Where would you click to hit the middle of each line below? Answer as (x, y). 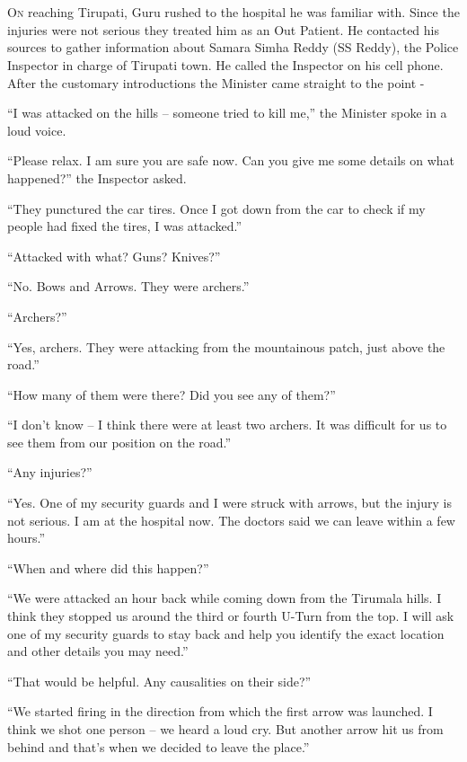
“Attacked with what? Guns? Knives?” (114, 256)
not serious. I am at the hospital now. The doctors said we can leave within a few (231, 520)
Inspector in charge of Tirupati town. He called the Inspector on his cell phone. (225, 64)
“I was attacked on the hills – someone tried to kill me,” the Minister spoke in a (227, 113)
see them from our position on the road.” (119, 442)
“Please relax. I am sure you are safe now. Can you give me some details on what (231, 160)
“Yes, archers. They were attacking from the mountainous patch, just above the (226, 346)
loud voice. (37, 130)
